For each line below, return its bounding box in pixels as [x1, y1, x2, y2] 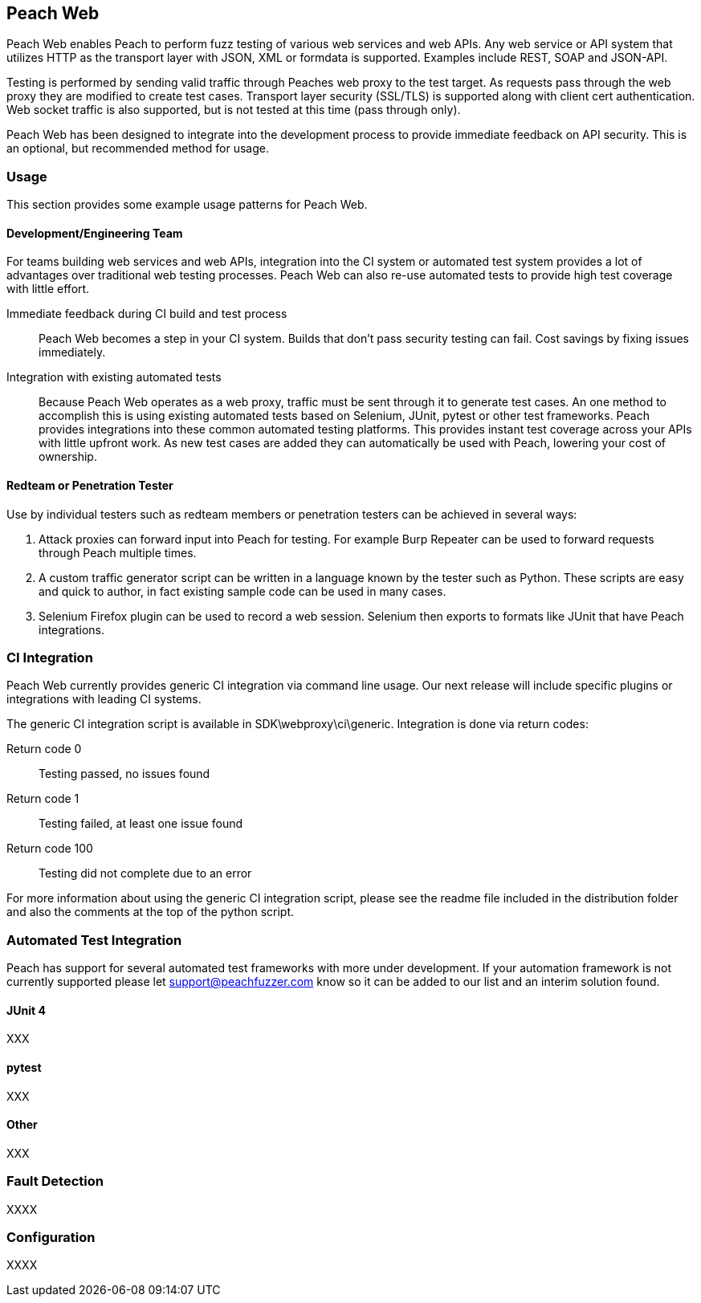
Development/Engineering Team [6, 226, 183, 240]
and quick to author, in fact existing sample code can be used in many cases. [39, 584, 446, 598]
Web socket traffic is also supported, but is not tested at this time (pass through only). [6, 103, 461, 117]
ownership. [39, 450, 97, 464]
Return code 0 [6, 742, 82, 756]
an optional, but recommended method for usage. [6, 141, 269, 156]
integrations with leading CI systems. [6, 692, 202, 706]
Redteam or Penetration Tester [6, 478, 173, 492]
